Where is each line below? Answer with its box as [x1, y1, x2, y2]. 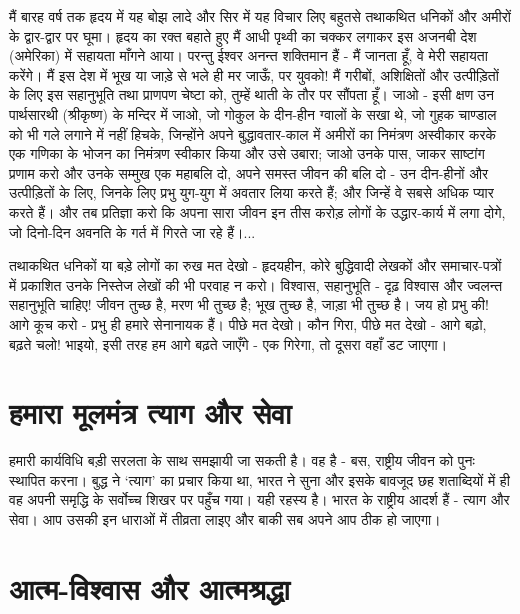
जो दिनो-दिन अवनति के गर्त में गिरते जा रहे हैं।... [9, 221, 256, 242]
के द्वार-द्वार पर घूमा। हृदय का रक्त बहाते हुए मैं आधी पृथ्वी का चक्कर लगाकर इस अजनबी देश [9, 25, 477, 46]
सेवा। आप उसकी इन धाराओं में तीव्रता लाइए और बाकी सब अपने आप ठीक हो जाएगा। [9, 509, 441, 529]
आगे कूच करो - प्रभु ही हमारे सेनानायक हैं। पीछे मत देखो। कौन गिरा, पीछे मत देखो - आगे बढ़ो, [9, 313, 487, 334]
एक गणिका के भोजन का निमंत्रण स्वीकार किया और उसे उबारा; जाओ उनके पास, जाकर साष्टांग [9, 143, 485, 164]
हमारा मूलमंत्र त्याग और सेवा [9, 392, 292, 433]
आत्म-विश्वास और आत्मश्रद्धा [9, 567, 290, 608]
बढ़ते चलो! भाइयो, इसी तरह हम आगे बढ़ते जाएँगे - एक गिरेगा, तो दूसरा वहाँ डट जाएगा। [9, 333, 448, 354]
